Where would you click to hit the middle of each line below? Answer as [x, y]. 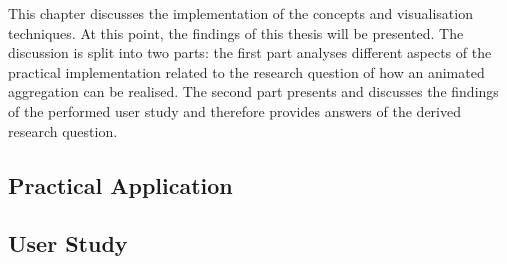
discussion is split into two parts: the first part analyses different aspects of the [250, 52]
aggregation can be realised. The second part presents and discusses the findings [253, 91]
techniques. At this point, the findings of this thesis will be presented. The [236, 32]
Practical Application [120, 184]
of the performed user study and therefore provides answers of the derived [234, 110]
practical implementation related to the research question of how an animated [246, 71]
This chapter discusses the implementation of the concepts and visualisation [240, 13]
